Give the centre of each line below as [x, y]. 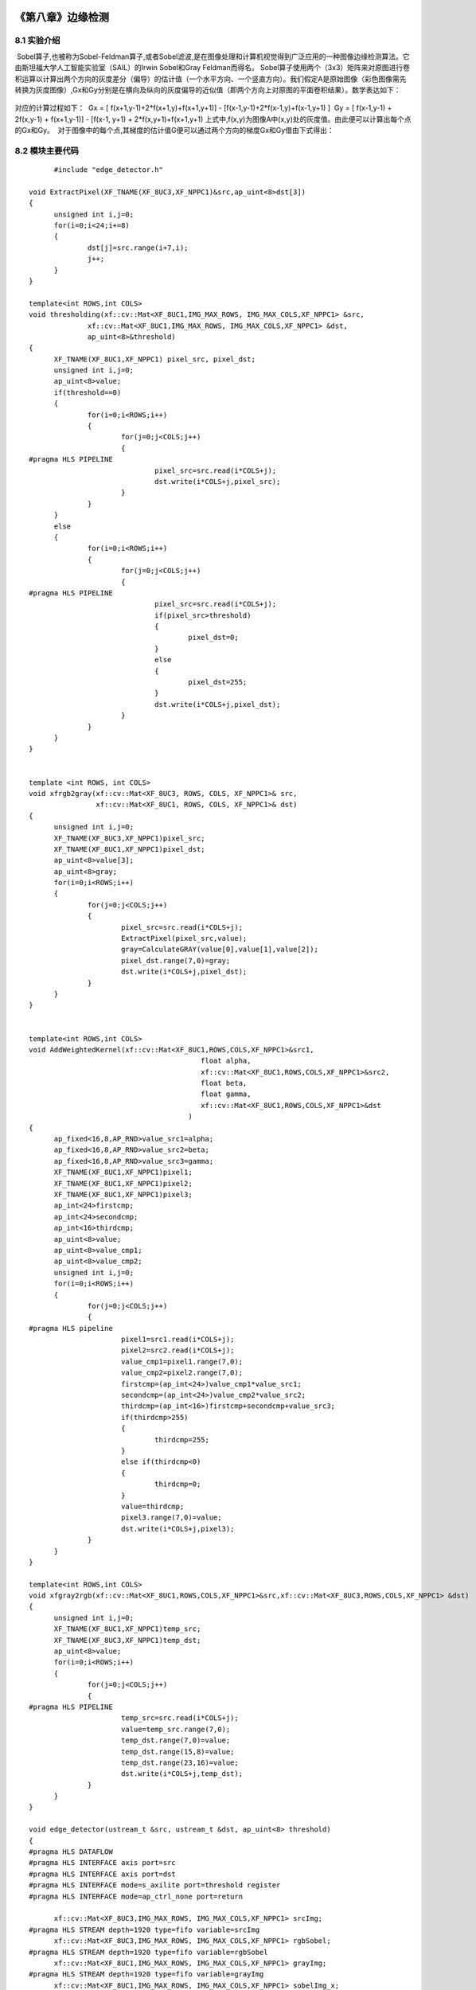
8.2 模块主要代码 [47, 150]
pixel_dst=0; [213, 638]
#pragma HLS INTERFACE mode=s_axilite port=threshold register [155, 1885]
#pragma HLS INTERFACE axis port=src [103, 1863]
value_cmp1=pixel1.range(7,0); [181, 1362]
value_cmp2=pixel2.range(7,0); [181, 1373]
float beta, [224, 1083]
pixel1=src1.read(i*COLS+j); [178, 1340]
